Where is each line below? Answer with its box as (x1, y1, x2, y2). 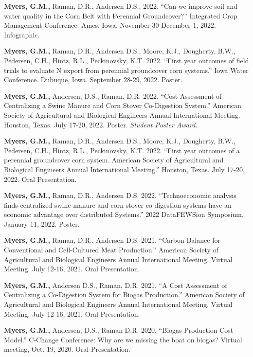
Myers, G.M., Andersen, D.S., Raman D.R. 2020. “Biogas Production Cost (4, 325, 234, 335)
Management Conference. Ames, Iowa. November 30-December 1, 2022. (4, 20, 216, 30)
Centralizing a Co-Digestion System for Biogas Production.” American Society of (4, 289, 245, 300)
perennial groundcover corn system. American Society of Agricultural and (4, 155, 224, 165)
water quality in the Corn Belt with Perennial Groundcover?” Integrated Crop (4, 10, 237, 20)
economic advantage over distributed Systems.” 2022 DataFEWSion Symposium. (4, 209, 244, 219)
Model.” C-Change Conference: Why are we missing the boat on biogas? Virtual (4, 334, 242, 344)
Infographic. (4, 29, 40, 39)
